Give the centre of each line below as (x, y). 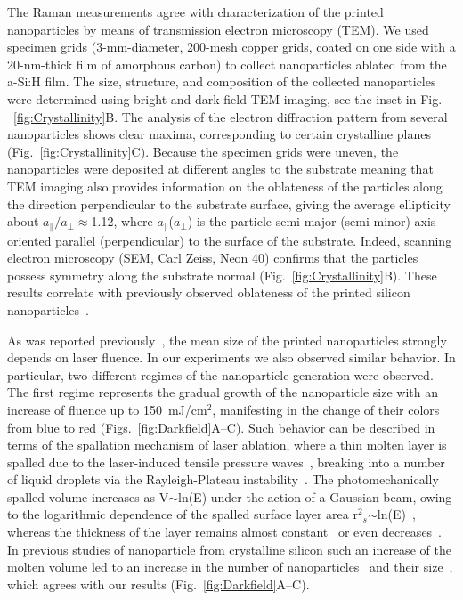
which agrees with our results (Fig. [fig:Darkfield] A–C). (158, 584)
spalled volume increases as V (88, 496)
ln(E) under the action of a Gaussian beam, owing (315, 496)
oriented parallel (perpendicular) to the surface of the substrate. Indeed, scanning (230, 240)
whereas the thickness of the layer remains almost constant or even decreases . (225, 532)
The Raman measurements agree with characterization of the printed (195, 12)
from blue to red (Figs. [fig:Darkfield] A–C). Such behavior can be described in (221, 427)
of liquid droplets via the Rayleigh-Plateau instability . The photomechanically (223, 479)
